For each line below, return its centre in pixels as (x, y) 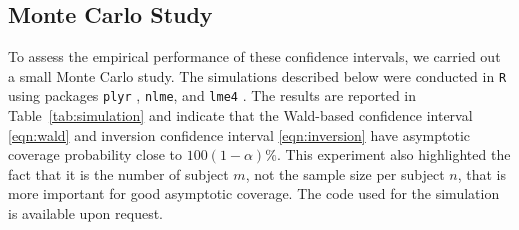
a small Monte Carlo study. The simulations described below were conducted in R (257, 75)
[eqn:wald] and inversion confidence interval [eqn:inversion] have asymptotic (239, 134)
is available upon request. (85, 213)
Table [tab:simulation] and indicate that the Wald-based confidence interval (240, 115)
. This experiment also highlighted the (393, 154)
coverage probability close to (95, 154)
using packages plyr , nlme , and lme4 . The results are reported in (212, 95)
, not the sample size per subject (345, 173)
